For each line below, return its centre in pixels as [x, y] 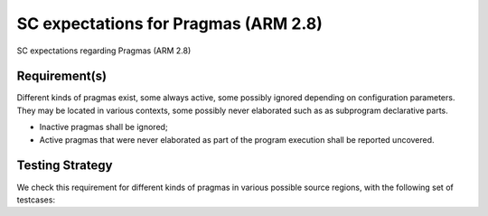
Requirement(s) [62, 76]
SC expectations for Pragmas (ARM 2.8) [169, 23]
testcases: [36, 200]
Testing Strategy [65, 166]
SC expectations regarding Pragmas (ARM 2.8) [104, 51]
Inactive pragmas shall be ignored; [103, 127]
